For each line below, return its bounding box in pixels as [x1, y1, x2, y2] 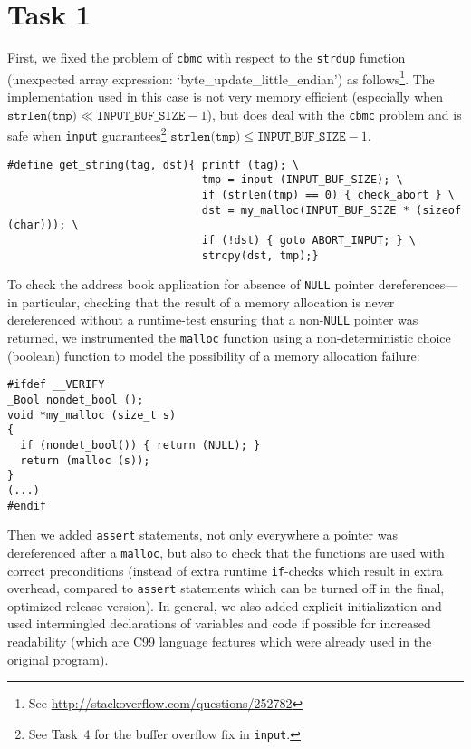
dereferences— [378, 275, 458, 294]
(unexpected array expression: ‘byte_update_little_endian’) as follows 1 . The [7, 66, 435, 88]
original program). [7, 649, 109, 668]
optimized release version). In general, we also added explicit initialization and [7, 596, 442, 615]
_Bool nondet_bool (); [7, 394, 144, 406]
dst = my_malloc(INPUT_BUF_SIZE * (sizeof [201, 203, 462, 217]
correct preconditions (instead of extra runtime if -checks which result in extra [7, 560, 443, 579]
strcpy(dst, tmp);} [201, 248, 319, 262]
